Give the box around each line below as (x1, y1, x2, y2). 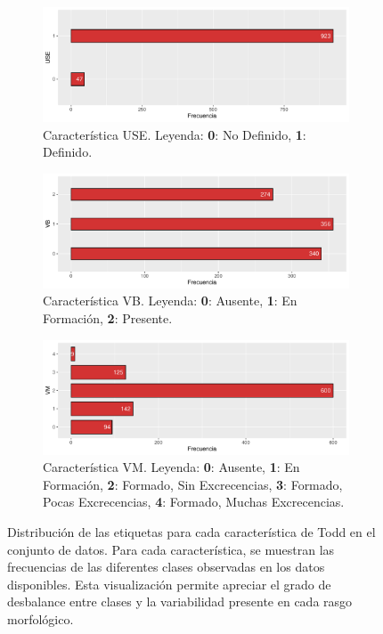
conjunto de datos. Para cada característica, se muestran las (7, 540, 335, 558)
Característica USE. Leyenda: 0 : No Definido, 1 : (43, 125, 306, 143)
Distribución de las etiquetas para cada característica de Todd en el (7, 522, 376, 541)
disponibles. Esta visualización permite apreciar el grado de (7, 574, 331, 593)
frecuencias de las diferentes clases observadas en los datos (7, 557, 325, 576)
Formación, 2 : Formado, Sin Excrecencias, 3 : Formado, (43, 475, 343, 493)
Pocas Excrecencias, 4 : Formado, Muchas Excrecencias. (43, 492, 345, 511)
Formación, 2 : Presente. (43, 308, 173, 327)
